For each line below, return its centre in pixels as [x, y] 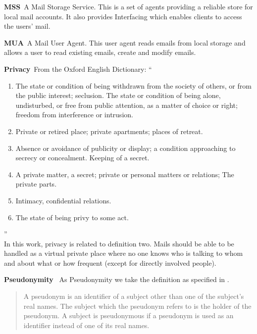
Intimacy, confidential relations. [63, 200]
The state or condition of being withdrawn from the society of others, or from [133, 85]
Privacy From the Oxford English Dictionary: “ [78, 69]
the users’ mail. [27, 26]
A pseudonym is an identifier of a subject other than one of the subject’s [134, 296]
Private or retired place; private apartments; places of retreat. [109, 131]
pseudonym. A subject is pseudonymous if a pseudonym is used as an [128, 315]
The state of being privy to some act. [72, 217]
